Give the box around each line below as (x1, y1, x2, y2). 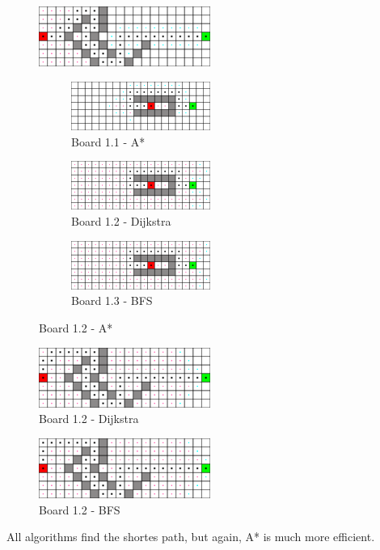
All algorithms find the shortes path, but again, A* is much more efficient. (6, 528, 375, 545)
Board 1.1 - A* (71, 133, 146, 150)
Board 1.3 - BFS (71, 292, 153, 309)
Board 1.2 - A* (39, 319, 113, 336)
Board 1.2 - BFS (39, 501, 120, 518)
